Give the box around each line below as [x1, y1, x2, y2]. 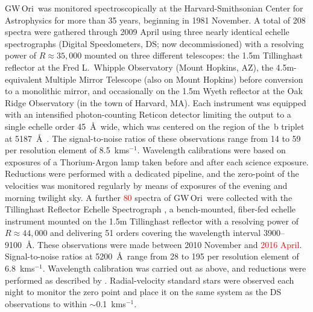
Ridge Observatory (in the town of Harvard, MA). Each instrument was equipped [5, 96, 306, 109]
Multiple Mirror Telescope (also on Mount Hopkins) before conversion [45, 72, 303, 85]
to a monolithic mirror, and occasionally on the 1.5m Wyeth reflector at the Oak [5, 84, 303, 97]
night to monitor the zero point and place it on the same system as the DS [5, 285, 282, 298]
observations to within [5, 297, 87, 310]
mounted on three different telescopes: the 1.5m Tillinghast [84, 49, 303, 62]
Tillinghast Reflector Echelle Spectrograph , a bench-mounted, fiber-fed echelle [5, 203, 296, 215]
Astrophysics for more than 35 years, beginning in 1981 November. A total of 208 [5, 13, 306, 26]
